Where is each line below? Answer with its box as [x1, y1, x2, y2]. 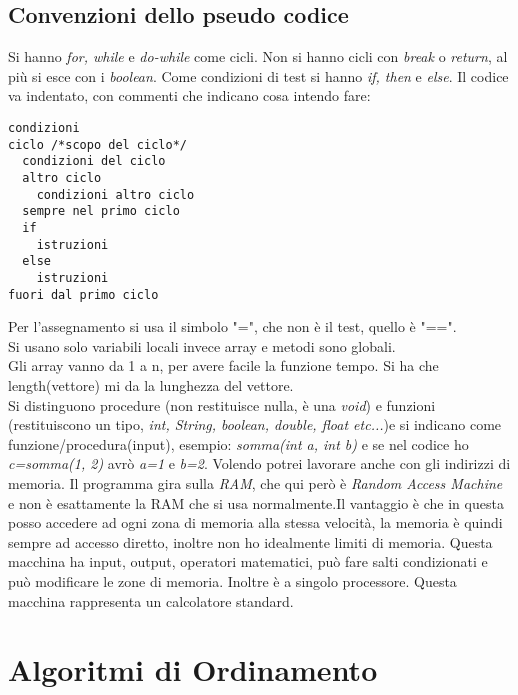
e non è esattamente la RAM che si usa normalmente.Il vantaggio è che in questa [8, 492, 504, 513]
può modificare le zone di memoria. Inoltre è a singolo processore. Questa [8, 570, 457, 591]
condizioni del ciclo [22, 154, 166, 169]
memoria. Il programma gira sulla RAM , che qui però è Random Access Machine [8, 472, 503, 493]
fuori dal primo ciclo [8, 287, 159, 302]
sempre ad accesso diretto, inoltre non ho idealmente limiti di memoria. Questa [8, 531, 493, 552]
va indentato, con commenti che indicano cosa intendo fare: [8, 85, 371, 106]
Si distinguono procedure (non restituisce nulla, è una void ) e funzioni [8, 394, 436, 415]
